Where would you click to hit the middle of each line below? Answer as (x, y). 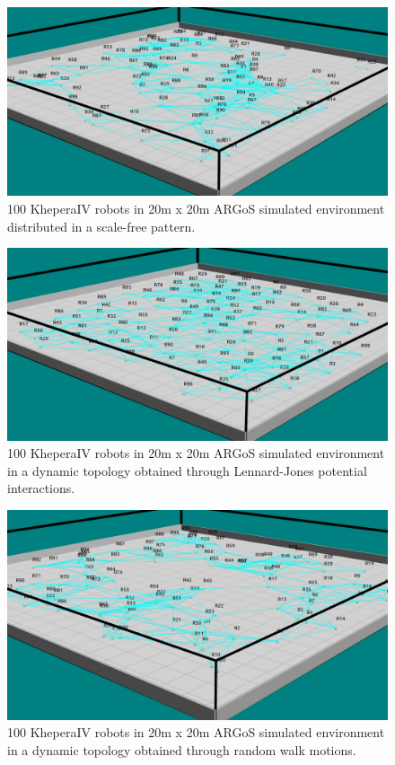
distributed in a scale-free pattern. (101, 226)
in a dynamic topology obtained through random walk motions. (182, 749)
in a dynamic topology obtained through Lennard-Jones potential (187, 470)
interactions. (41, 488)
